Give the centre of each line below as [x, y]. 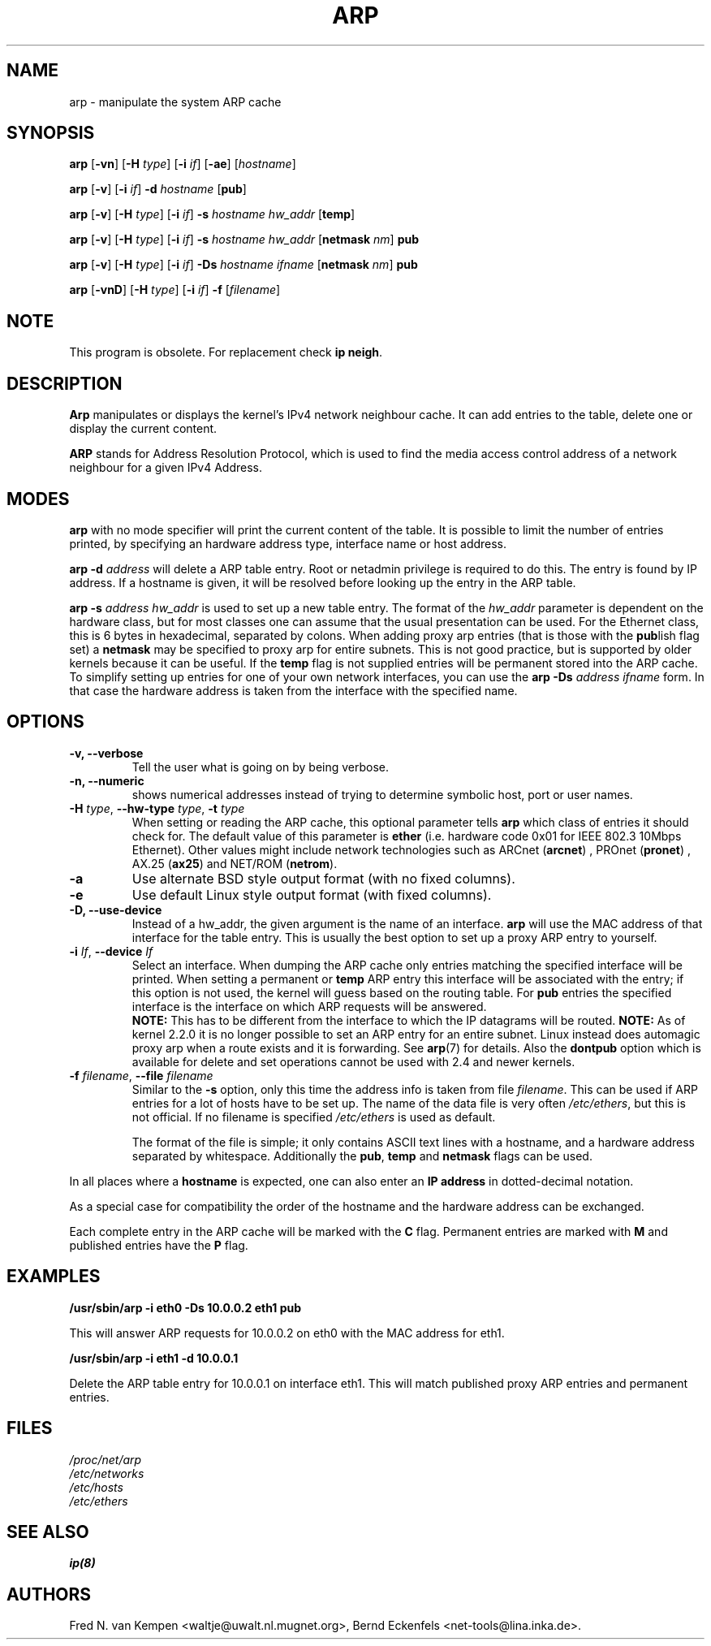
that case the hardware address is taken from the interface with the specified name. [293, 690]
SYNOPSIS [51, 133]
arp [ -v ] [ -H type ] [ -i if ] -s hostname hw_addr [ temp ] [212, 214]
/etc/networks [107, 1473]
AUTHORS [49, 1594]
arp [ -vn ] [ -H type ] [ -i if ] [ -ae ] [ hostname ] [183, 164]
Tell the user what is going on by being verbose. [261, 767]
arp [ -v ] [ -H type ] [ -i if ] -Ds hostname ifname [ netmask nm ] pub [243, 265]
